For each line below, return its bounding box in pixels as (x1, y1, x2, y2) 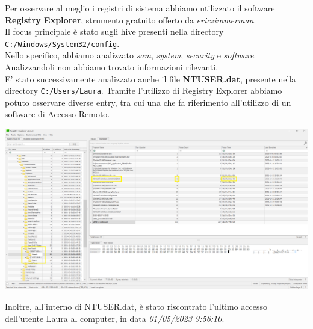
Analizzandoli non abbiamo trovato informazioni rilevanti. (5, 61, 218, 73)
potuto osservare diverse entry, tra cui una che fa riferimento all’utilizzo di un (5, 96, 291, 108)
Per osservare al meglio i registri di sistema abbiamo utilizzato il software (5, 2, 275, 14)
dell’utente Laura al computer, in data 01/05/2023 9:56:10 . (5, 312, 225, 324)
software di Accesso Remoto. (5, 108, 110, 120)
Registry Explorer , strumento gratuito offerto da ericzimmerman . (5, 13, 256, 26)
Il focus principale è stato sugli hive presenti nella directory (5, 25, 224, 38)
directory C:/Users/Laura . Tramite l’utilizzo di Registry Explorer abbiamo (5, 84, 282, 97)
